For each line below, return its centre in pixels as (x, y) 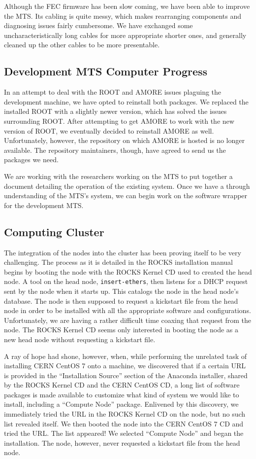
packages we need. (31, 159)
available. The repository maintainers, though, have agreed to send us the (115, 150)
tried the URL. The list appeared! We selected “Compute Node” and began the (124, 433)
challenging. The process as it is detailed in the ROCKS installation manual (118, 262)
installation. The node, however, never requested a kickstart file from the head (122, 442)
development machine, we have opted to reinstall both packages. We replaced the (126, 101)
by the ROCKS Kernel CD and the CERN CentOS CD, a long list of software (122, 385)
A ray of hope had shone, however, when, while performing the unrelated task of (126, 356)
